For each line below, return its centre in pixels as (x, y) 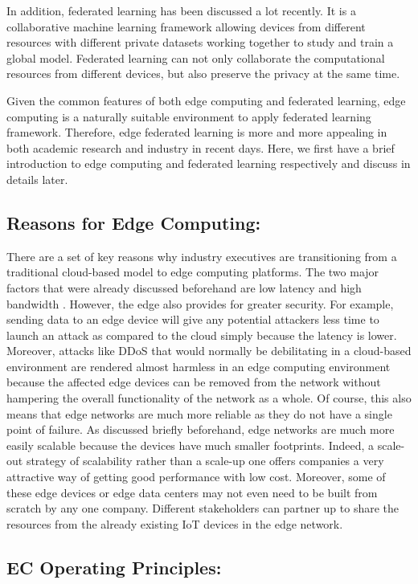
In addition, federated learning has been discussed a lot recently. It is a (181, 10)
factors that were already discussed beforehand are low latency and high (184, 287)
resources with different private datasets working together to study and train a (200, 42)
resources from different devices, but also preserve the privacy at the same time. (203, 74)
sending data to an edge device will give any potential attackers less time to (193, 319)
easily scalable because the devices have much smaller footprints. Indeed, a (191, 445)
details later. (37, 179)
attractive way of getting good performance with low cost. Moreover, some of (196, 477)
